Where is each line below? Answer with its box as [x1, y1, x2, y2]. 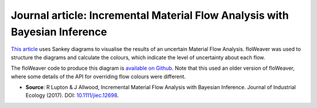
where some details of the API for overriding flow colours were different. [11, 73, 186, 80]
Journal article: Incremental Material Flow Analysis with [11, 9, 289, 22]
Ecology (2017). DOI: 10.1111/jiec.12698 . [25, 92, 119, 99]
